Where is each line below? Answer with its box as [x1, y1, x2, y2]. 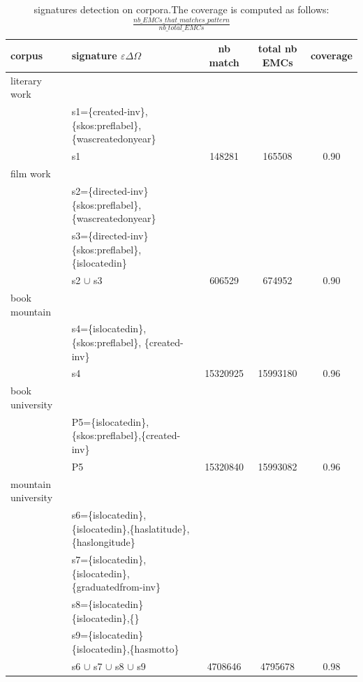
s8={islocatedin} [71, 597, 144, 611]
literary [10, 73, 42, 87]
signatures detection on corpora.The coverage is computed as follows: [34, 2, 329, 16]
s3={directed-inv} [71, 228, 149, 243]
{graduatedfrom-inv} [71, 579, 161, 594]
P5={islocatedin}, [71, 414, 149, 429]
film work [10, 166, 51, 181]
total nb [258, 41, 297, 56]
